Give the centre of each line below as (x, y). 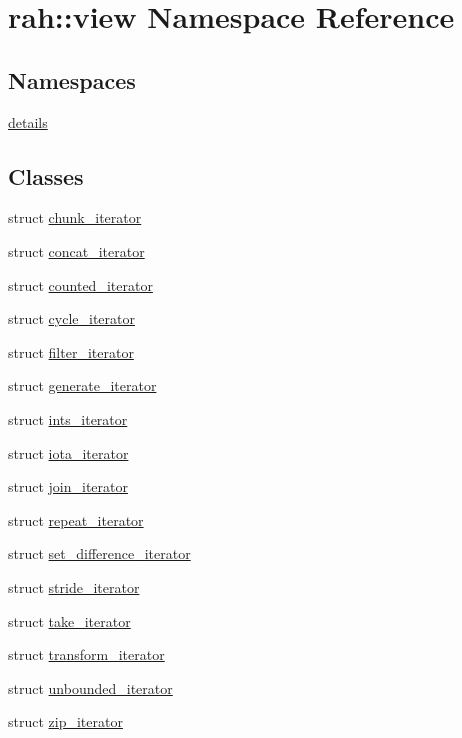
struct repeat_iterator (76, 519)
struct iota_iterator (68, 452)
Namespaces (72, 79)
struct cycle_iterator (71, 318)
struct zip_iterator (65, 721)
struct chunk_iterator (75, 217)
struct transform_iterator (86, 654)
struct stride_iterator (74, 586)
